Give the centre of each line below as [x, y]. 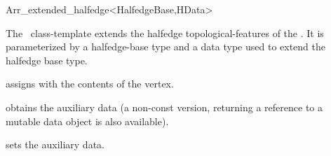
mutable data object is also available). [87, 121]
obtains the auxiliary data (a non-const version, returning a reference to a [164, 107]
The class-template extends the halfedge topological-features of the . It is [165, 33]
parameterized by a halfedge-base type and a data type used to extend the [165, 47]
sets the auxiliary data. [55, 144]
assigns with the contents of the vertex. [90, 84]
